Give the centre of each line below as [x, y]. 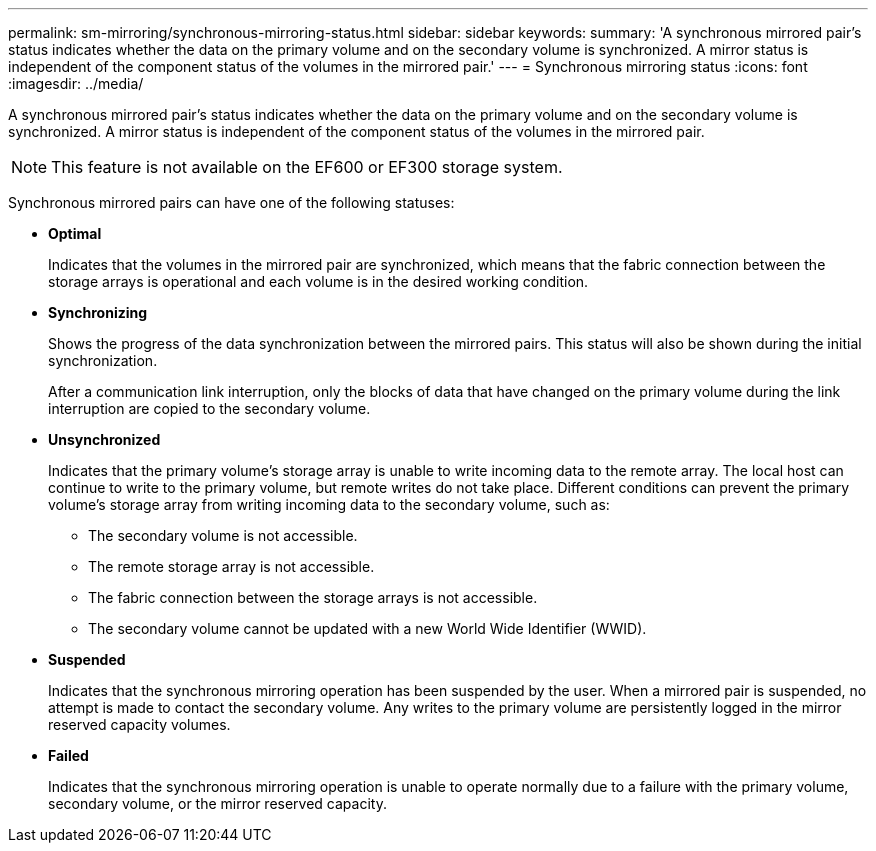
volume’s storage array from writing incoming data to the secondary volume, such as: [329, 504]
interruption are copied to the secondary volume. [209, 408]
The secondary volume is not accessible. [223, 535]
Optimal [75, 233]
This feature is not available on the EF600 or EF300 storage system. [307, 167]
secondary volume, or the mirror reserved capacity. [217, 803]
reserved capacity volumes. [139, 724]
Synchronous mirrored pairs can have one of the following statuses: [231, 202]
